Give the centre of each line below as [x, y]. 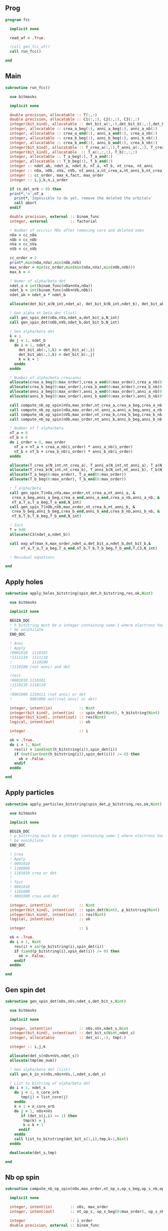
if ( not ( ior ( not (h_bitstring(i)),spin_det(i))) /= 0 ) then [77, 754]
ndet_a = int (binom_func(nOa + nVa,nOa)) [51, 286]
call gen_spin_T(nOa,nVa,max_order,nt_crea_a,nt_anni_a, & [72, 493]
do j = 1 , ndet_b [28, 341]
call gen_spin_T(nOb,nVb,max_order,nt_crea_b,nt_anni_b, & [72, 507]
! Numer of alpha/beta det [38, 281]
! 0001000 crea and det [34, 896]
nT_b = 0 [19, 438]
